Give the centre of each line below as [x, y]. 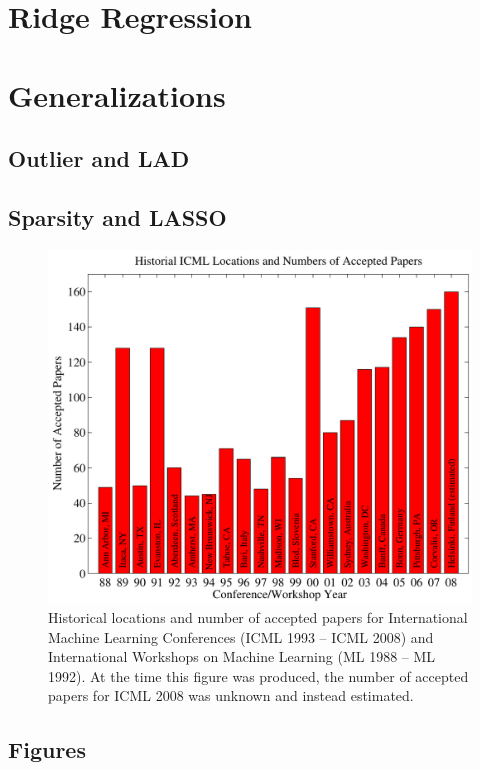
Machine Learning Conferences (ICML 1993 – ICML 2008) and [241, 636]
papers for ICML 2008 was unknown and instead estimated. [231, 695]
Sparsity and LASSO [117, 216]
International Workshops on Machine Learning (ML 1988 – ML [242, 656]
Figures [47, 749]
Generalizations [117, 94]
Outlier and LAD [99, 158]
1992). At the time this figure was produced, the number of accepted [258, 675]
